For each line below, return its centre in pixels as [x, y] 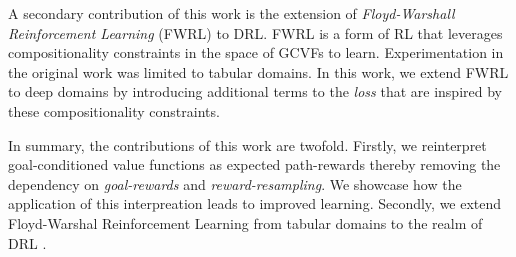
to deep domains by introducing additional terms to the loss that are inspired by [255, 91]
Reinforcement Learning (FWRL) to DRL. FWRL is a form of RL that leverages [255, 32]
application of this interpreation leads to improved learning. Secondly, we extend [255, 203]
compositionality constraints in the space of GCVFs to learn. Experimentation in [256, 52]
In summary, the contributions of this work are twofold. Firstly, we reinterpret [247, 144]
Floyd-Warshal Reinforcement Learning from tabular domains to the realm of [245, 222]
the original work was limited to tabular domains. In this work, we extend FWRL [258, 71]
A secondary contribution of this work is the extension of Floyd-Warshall [231, 13]
